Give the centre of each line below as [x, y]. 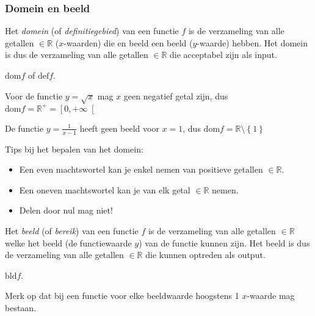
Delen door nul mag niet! [66, 210]
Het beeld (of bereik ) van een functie [72, 231]
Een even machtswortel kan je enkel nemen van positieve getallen [141, 169]
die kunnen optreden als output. [205, 255]
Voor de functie [34, 95]
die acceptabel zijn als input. [223, 55]
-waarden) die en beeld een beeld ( [128, 42]
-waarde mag [271, 296]
